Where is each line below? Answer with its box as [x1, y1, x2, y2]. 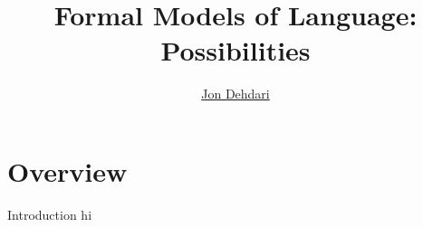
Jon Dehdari [201, 84, 270, 103]
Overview [7, 152, 128, 189]
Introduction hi [7, 204, 92, 223]
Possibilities [160, 32, 311, 69]
